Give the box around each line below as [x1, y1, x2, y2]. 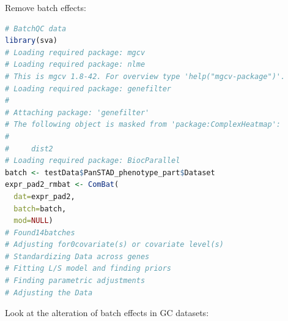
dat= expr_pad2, [13, 192, 75, 201]
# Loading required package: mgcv [5, 48, 146, 57]
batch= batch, [13, 204, 67, 213]
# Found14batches [5, 228, 75, 237]
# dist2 [5, 144, 53, 153]
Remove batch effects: [5, 1, 86, 13]
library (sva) [5, 36, 57, 45]
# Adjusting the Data [5, 288, 93, 297]
